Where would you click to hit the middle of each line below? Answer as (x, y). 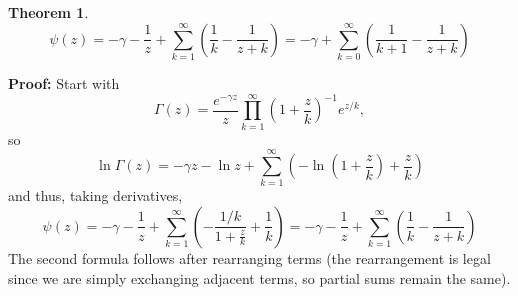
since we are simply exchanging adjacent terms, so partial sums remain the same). (259, 277)
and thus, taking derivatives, (95, 195)
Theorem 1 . (48, 12)
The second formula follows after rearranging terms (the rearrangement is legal (249, 257)
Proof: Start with (64, 82)
